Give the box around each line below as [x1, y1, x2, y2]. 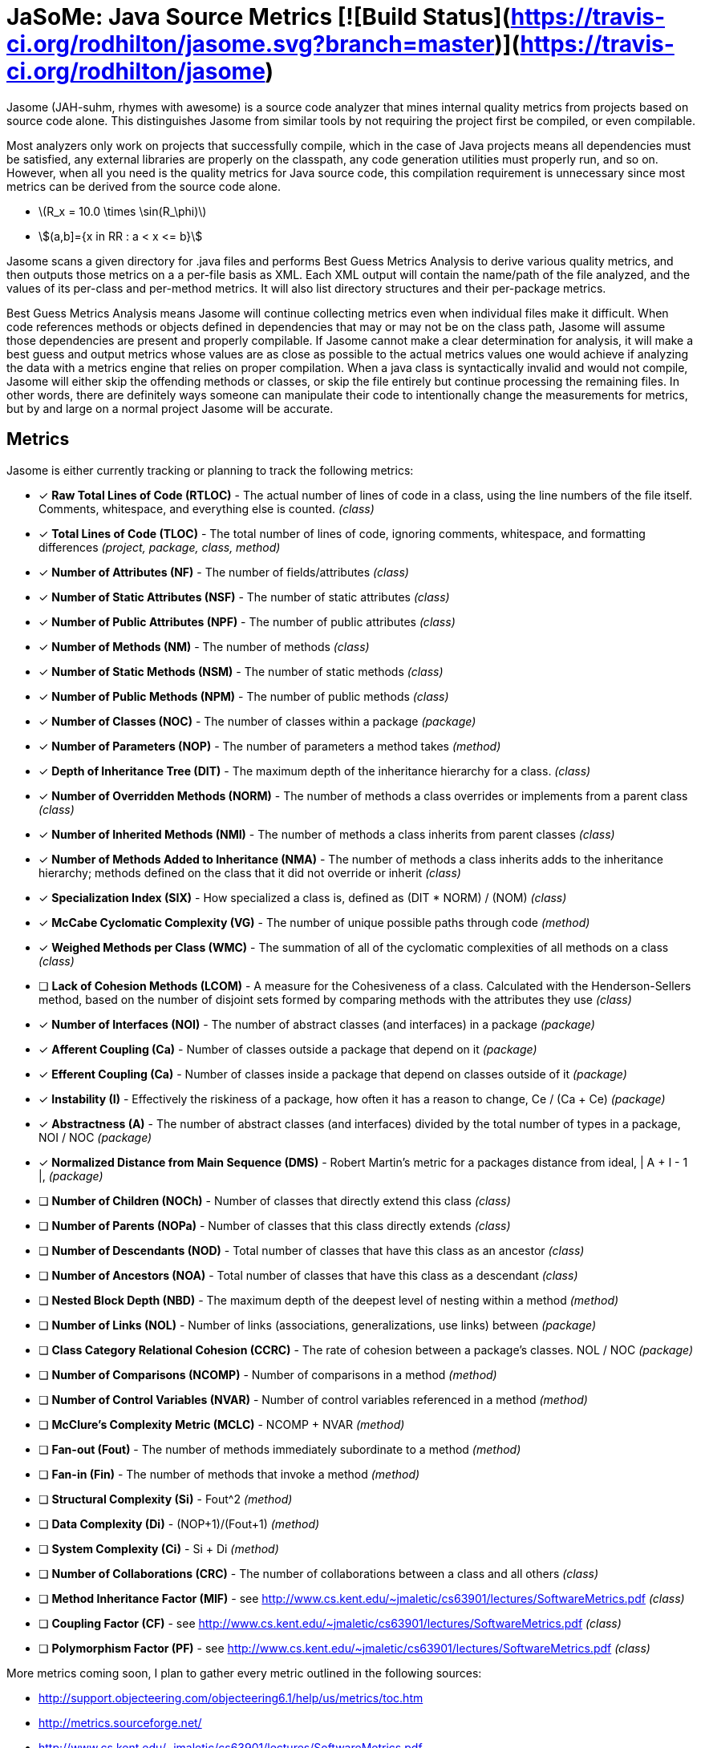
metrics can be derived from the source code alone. [6, 179, 281, 193]
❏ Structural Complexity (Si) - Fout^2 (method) [38, 1491, 293, 1506]
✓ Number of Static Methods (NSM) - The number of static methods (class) [38, 664, 444, 678]
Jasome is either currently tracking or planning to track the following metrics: [6, 463, 414, 477]
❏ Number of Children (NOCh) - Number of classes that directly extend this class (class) [38, 1193, 511, 1208]
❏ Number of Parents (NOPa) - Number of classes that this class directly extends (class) [38, 1218, 511, 1232]
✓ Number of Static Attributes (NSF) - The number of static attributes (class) [38, 589, 450, 604]
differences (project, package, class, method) [38, 540, 281, 554]
